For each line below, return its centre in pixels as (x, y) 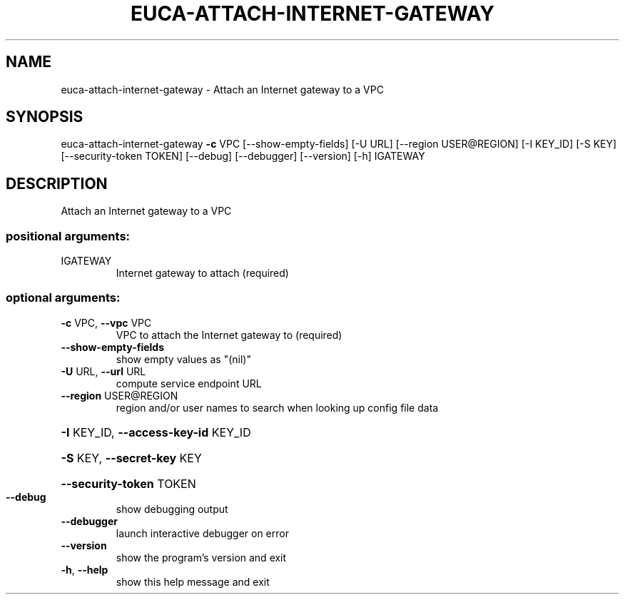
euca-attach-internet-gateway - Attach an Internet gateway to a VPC (222, 89)
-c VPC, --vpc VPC (106, 322)
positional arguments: (68, 236)
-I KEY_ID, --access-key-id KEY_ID (156, 432)
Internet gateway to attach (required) (202, 273)
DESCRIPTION (57, 183)
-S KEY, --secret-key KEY (131, 458)
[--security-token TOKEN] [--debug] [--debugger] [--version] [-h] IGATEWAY (243, 156)
